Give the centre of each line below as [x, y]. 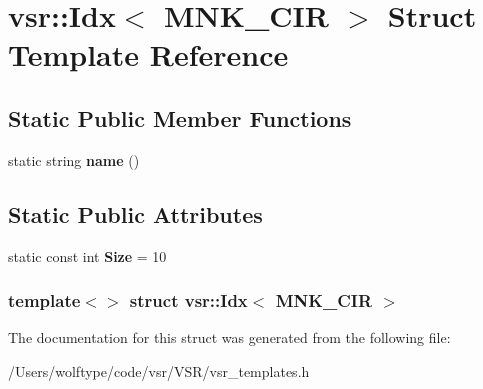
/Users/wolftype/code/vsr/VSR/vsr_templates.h [159, 370]
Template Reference [148, 54]
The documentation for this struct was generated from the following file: [229, 337]
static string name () [74, 159]
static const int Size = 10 [87, 255]
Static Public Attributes [135, 213]
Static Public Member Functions [180, 117]
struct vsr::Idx [188, 300]
